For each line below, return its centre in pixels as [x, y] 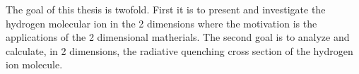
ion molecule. [34, 64]
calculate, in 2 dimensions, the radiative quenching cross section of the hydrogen [179, 50]
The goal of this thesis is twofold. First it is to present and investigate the [166, 9]
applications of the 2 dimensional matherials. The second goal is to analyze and [178, 37]
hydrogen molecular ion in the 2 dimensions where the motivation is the [161, 23]
